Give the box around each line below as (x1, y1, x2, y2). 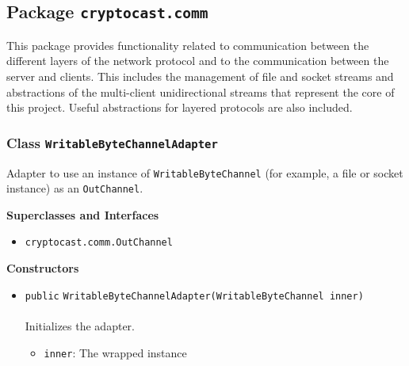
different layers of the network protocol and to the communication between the (6, 52, 389, 69)
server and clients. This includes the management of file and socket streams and (6, 67, 394, 84)
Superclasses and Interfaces (6, 206, 159, 223)
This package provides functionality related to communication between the (6, 36, 369, 53)
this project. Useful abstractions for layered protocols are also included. (6, 99, 353, 116)
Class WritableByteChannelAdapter (6, 132, 218, 152)
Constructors (6, 260, 79, 276)
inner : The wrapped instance (44, 344, 187, 360)
